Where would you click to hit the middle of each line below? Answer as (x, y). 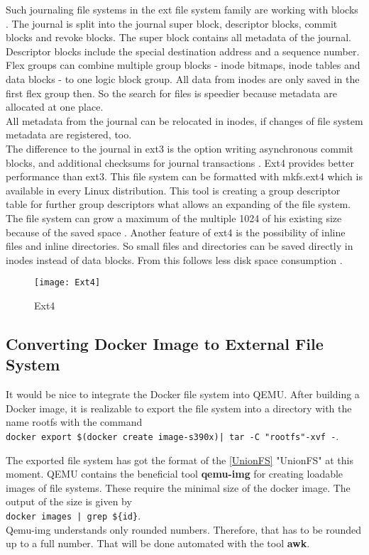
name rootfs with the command (74, 422)
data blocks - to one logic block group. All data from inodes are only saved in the (183, 78)
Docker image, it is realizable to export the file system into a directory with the (179, 408)
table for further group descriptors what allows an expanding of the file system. (178, 204)
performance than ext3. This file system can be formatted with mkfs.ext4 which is (184, 176)
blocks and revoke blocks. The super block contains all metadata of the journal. (178, 37)
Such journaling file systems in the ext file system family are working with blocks (182, 9)
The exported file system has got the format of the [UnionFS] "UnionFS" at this (180, 460)
